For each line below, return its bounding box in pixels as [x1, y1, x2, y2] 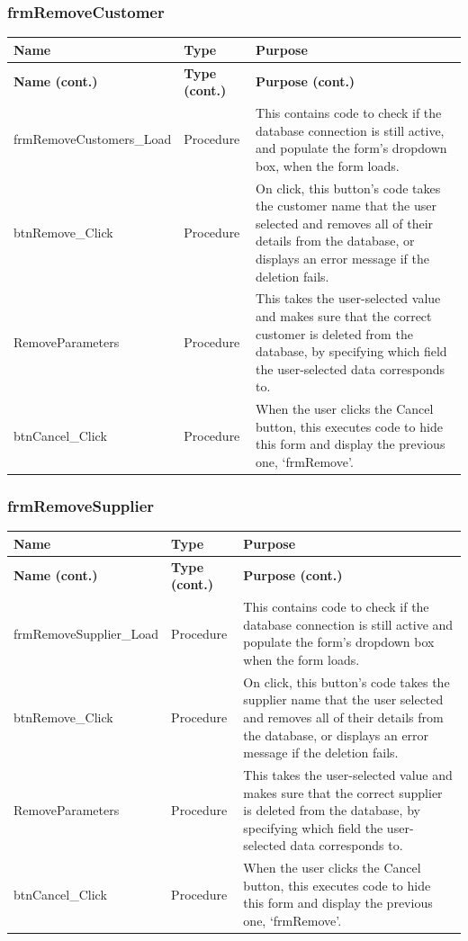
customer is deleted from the [256, 324, 413, 343]
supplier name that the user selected [243, 690, 444, 709]
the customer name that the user [256, 196, 436, 215]
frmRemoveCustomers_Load [13, 130, 172, 148]
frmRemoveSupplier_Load [13, 623, 159, 642]
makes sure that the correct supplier [243, 783, 443, 802]
